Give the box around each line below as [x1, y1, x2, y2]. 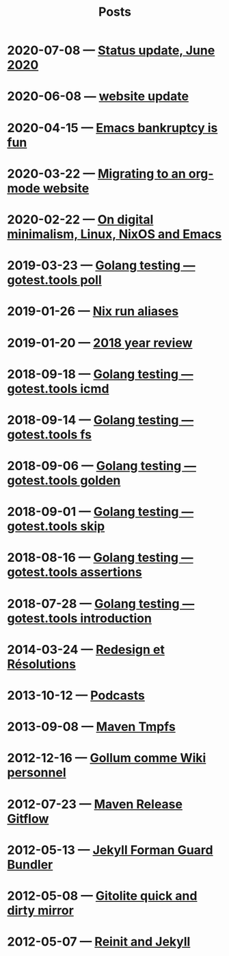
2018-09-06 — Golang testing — [7, 458, 197, 474]
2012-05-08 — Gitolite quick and [7, 888, 198, 903]
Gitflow [7, 811, 49, 826]
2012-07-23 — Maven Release [7, 796, 183, 812]
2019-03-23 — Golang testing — [7, 258, 196, 273]
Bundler [7, 857, 53, 872]
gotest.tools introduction [7, 611, 152, 626]
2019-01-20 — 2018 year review [7, 335, 193, 350]
